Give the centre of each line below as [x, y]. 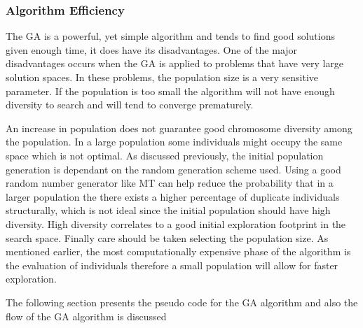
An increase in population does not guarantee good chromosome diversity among [179, 128]
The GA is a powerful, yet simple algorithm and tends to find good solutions [170, 36]
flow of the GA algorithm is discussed [86, 316]
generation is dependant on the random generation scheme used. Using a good [173, 169]
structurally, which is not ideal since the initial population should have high [168, 210]
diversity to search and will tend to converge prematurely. [130, 105]
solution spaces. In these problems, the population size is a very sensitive [162, 77]
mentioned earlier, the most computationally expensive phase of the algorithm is [178, 251]
